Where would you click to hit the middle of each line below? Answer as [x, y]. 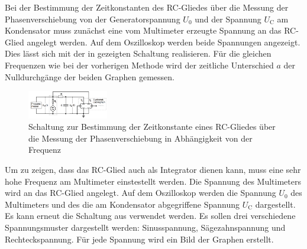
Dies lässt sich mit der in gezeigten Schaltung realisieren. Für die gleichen [138, 53]
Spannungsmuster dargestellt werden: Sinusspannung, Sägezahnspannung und [145, 227]
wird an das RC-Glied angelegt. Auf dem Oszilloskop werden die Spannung [140, 193]
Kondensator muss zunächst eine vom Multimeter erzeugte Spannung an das [143, 30]
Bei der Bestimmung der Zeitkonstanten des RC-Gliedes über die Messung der [147, 7]
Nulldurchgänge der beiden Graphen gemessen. [90, 76]
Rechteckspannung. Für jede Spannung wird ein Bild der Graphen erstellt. [139, 239]
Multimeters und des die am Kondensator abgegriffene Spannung [122, 204]
